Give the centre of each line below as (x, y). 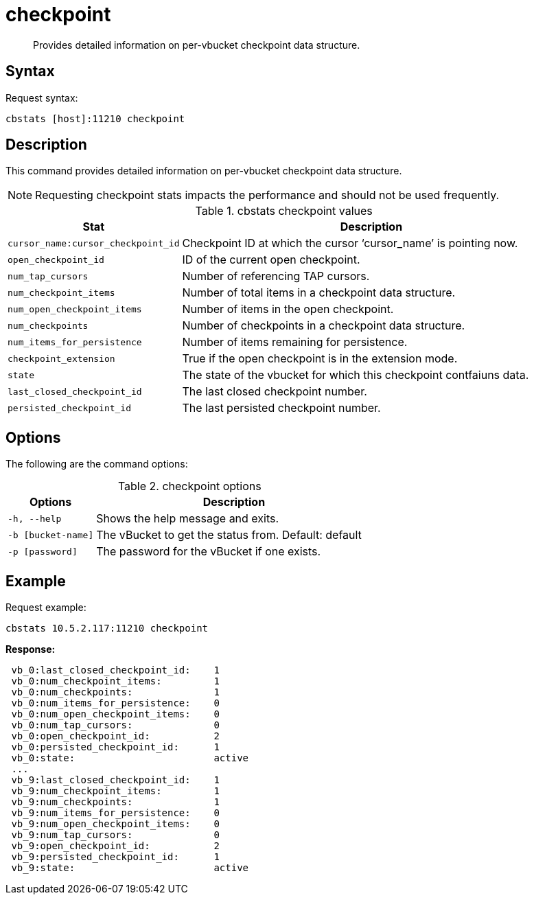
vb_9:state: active (130, 868)
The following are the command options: (97, 464)
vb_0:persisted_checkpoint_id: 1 (115, 747)
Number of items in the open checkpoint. (288, 309)
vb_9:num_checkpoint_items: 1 (115, 791)
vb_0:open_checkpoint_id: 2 (115, 736)
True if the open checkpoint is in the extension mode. (320, 359)
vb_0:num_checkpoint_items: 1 (115, 681)
